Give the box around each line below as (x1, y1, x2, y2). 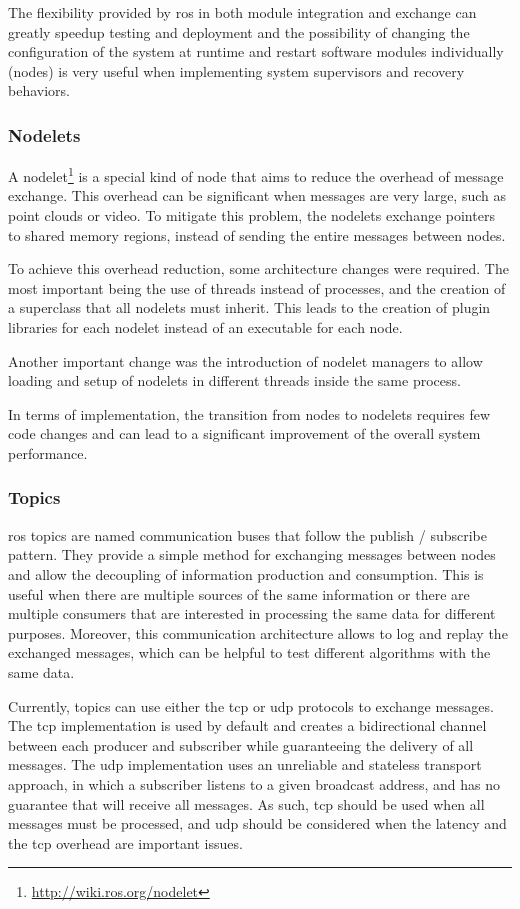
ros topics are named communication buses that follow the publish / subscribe (8, 524, 487, 545)
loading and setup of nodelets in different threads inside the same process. (8, 370, 461, 391)
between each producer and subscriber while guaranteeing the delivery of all (8, 734, 474, 755)
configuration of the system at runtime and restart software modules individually (8, 41, 504, 62)
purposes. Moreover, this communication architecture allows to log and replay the (8, 622, 508, 643)
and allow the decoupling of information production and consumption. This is (8, 563, 484, 584)
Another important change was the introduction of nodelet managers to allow (8, 350, 483, 371)
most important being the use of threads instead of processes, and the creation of (8, 277, 506, 298)
